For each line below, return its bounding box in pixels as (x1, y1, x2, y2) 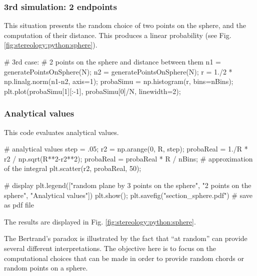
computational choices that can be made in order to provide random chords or (4, 252, 244, 263)
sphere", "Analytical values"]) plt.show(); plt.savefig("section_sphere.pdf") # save (4, 189, 252, 200)
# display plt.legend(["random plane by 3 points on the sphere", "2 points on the (4, 179, 251, 190)
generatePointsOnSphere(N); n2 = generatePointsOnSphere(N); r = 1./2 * (4, 66, 232, 76)
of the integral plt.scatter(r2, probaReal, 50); (4, 163, 141, 173)
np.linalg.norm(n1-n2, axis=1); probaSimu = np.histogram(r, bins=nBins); (4, 76, 233, 86)
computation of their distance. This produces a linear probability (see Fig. (4, 29, 231, 40)
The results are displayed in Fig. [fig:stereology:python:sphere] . (4, 216, 196, 226)
